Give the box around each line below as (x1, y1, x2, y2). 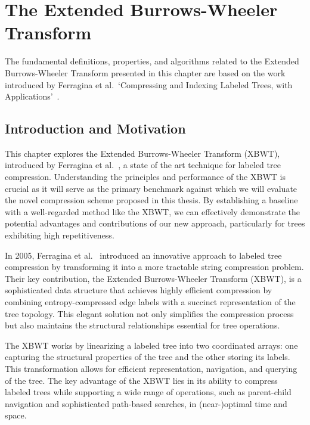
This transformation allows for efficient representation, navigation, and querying (5, 362, 297, 374)
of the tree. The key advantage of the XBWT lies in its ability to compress (5, 374, 278, 386)
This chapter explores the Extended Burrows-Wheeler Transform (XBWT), (5, 147, 280, 159)
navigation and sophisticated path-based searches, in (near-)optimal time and (5, 397, 287, 410)
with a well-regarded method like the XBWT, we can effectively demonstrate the (5, 205, 300, 218)
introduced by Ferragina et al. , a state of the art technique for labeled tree (5, 159, 281, 171)
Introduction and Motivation (5, 119, 186, 138)
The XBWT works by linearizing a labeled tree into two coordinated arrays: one (5, 339, 298, 351)
